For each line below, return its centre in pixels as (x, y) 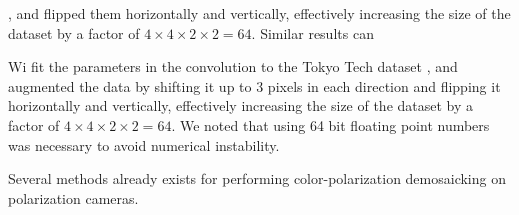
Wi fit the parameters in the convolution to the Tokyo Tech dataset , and (233, 66)
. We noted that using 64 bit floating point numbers (330, 124)
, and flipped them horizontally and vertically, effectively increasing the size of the (259, 13)
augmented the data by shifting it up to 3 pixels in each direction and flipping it (254, 85)
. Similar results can (312, 32)
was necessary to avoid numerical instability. (144, 144)
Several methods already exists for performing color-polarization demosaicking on (257, 178)
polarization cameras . (73, 197)
